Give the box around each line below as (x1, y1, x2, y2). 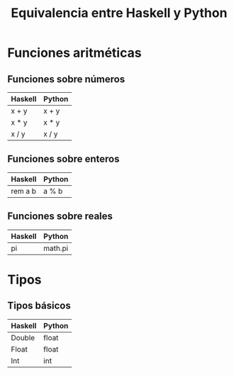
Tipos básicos (7, 300, 71, 312)
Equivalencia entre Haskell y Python (11, 5, 228, 21)
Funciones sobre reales (7, 211, 113, 223)
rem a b (11, 186, 37, 196)
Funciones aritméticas (7, 45, 142, 61)
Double (11, 332, 35, 342)
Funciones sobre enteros (7, 153, 120, 165)
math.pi (43, 243, 69, 253)
